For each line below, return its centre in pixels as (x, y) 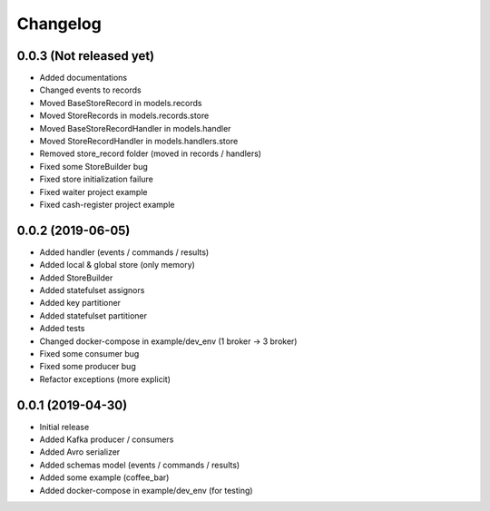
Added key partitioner (80, 303)
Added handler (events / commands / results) (124, 252)
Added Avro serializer (80, 452)
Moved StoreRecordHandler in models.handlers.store (139, 142)
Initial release (64, 427)
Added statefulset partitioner (93, 315)
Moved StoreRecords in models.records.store (124, 116)
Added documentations (83, 78)
